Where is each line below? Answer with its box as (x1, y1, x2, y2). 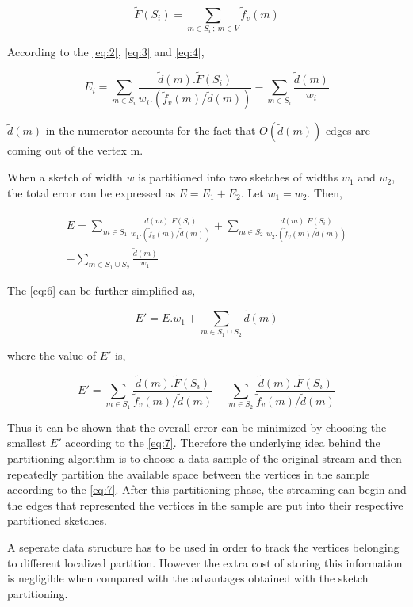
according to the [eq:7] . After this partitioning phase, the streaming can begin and (7, 481, 407, 498)
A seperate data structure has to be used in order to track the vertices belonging (7, 539, 400, 555)
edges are (325, 122, 370, 139)
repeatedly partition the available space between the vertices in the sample (7, 465, 370, 482)
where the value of (7, 346, 97, 363)
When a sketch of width (7, 169, 123, 185)
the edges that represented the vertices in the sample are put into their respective (7, 496, 403, 513)
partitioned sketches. (7, 512, 107, 529)
